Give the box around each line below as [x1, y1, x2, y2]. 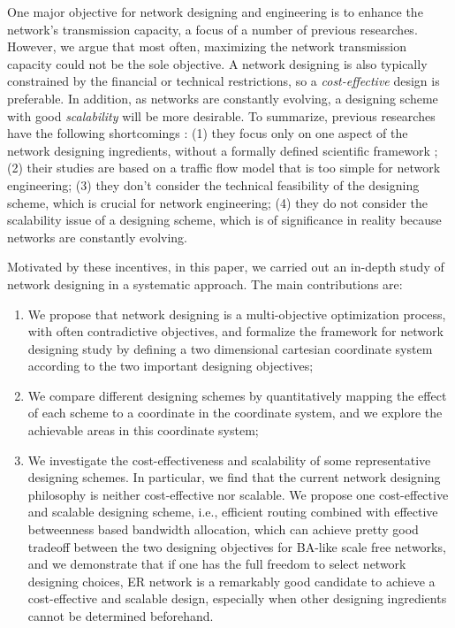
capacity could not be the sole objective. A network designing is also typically [7, 54, 428, 73]
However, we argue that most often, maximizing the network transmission [7, 37, 406, 56]
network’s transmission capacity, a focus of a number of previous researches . [7, 19, 418, 38]
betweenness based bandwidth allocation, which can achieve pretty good [27, 520, 419, 539]
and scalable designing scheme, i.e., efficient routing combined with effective [27, 502, 438, 521]
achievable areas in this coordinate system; [27, 421, 259, 440]
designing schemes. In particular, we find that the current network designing [27, 468, 441, 486]
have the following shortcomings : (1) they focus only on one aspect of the [7, 124, 408, 142]
